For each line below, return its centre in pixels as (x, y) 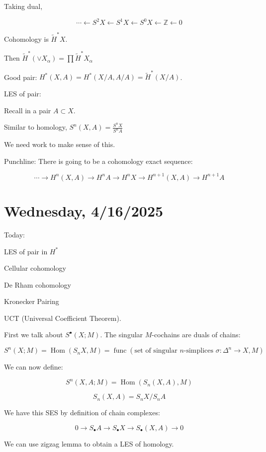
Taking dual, (23, 6)
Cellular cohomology (35, 268)
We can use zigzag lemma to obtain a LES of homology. (89, 443)
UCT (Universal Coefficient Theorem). (63, 318)
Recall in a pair (28, 110)
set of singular (156, 351)
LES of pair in (26, 251)
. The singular (122, 335)
